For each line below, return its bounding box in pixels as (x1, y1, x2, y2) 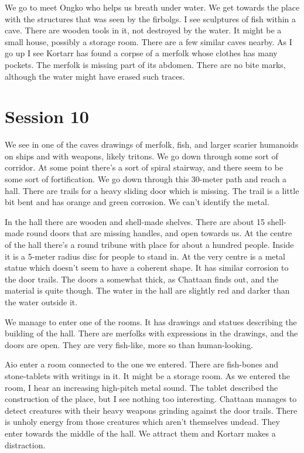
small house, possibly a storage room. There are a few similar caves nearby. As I (5, 35, 292, 47)
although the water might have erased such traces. (5, 70, 185, 82)
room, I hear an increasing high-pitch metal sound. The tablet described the (5, 381, 278, 393)
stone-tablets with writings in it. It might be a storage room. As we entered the (5, 369, 290, 382)
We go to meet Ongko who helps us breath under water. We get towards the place (5, 1, 300, 13)
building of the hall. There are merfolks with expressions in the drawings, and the (5, 327, 298, 339)
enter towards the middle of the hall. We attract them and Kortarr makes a (5, 427, 276, 439)
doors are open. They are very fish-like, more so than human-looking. (5, 338, 253, 350)
